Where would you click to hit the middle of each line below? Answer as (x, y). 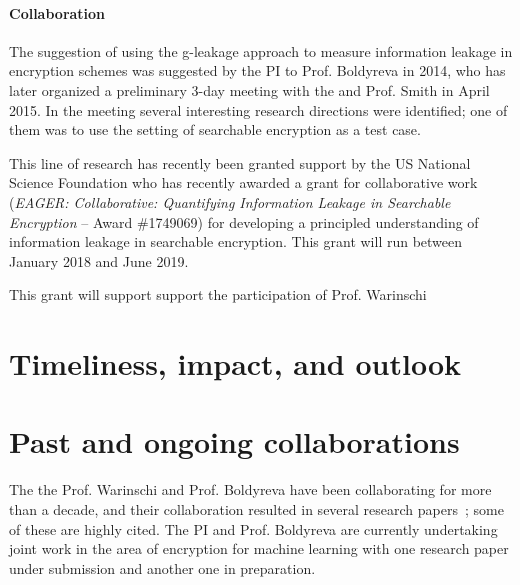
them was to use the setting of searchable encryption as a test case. (215, 129)
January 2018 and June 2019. (99, 260)
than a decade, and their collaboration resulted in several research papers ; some (256, 509)
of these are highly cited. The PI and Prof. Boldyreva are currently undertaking (253, 528)
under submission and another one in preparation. (162, 567)
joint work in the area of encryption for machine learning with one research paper (259, 548)
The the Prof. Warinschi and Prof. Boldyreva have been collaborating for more (250, 489)
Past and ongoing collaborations (234, 441)
